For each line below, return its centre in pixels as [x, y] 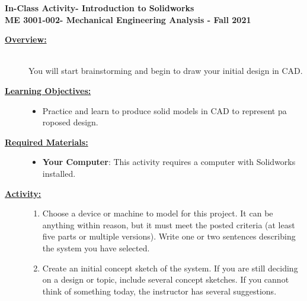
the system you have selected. [96, 247]
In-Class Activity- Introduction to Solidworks [100, 8]
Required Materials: [47, 142]
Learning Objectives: [48, 90]
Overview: [26, 39]
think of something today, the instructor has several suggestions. [159, 291]
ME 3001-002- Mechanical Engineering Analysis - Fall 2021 [128, 19]
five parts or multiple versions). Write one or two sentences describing [169, 236]
